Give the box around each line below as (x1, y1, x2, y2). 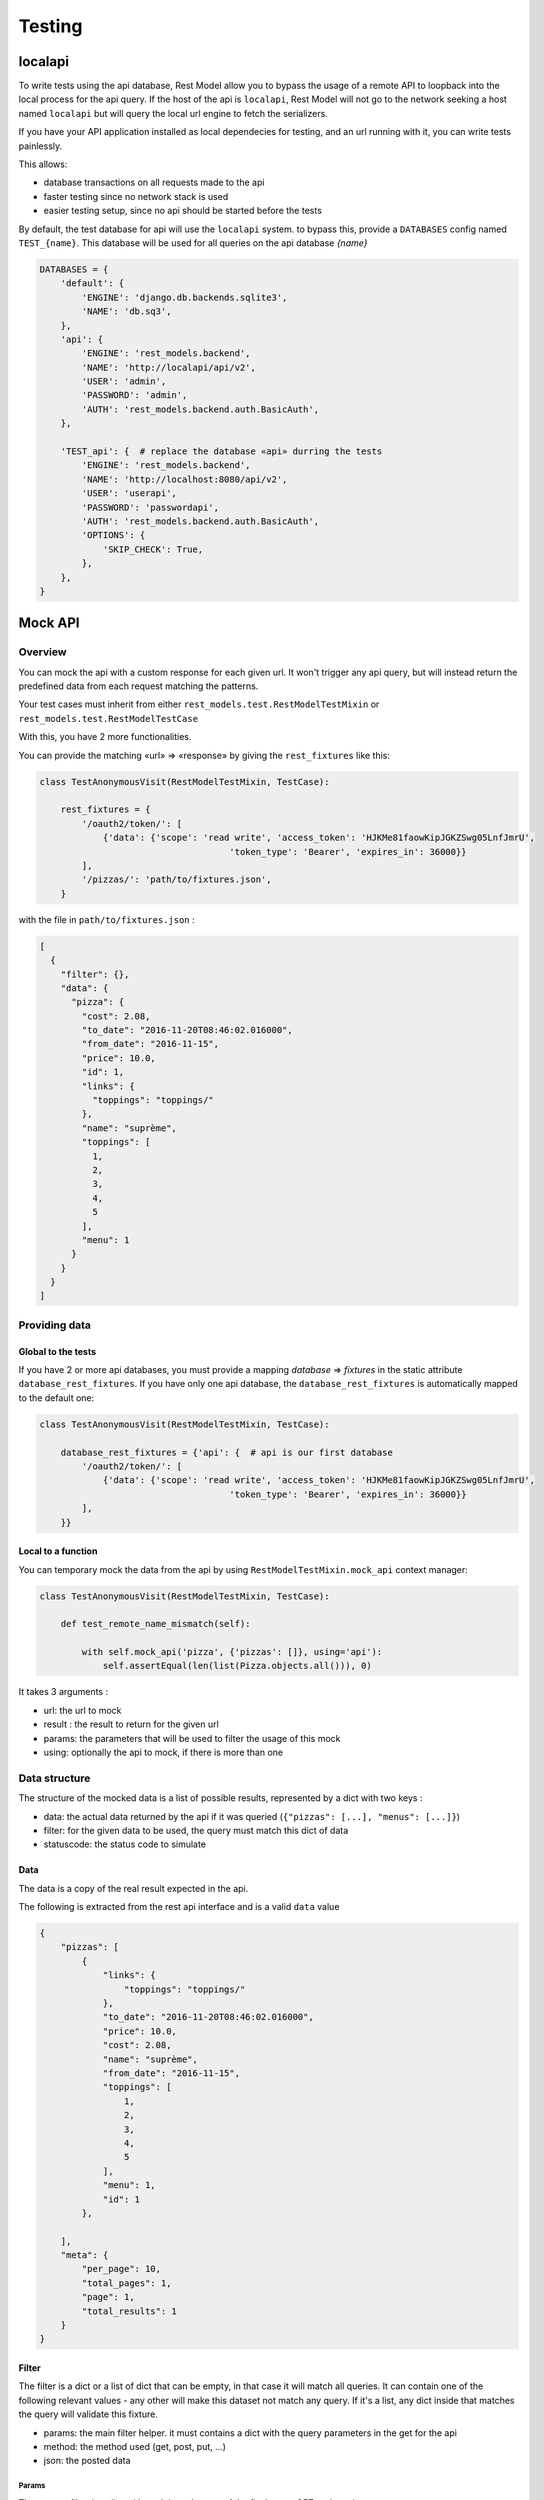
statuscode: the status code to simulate (43, 1838, 207, 1850)
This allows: (18, 158, 68, 170)
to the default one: (18, 1391, 95, 1404)
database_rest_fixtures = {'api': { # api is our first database (60, 1446, 394, 1458)
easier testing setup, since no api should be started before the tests (43, 205, 322, 217)
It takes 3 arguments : (18, 1686, 109, 1698)
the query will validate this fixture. (18, 2408, 159, 2420)
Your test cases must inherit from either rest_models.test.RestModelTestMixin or (18, 698, 380, 710)
